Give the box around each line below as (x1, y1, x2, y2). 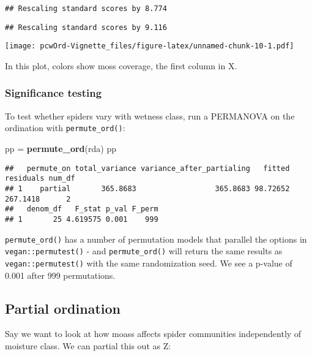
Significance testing (5, 85, 102, 100)
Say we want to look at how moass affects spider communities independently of (5, 327, 302, 340)
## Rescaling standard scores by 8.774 (5, 4, 167, 13)
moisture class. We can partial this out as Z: (5, 339, 171, 352)
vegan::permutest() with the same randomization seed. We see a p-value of (5, 256, 292, 269)
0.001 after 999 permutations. (5, 268, 116, 281)
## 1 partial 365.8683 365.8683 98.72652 (5, 184, 290, 193)
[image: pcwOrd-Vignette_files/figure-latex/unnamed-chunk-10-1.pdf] (5, 42, 294, 51)
